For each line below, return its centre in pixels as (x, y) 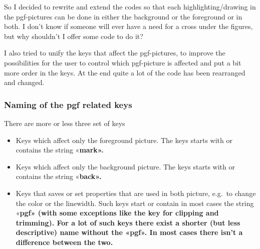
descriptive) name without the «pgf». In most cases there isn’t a (129, 232)
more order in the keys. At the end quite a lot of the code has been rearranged (125, 72)
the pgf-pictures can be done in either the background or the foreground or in (123, 16)
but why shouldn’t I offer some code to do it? (74, 36)
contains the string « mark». (60, 150)
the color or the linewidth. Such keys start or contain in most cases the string (135, 203)
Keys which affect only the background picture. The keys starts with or (125, 166)
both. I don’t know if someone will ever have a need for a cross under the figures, (128, 26)
